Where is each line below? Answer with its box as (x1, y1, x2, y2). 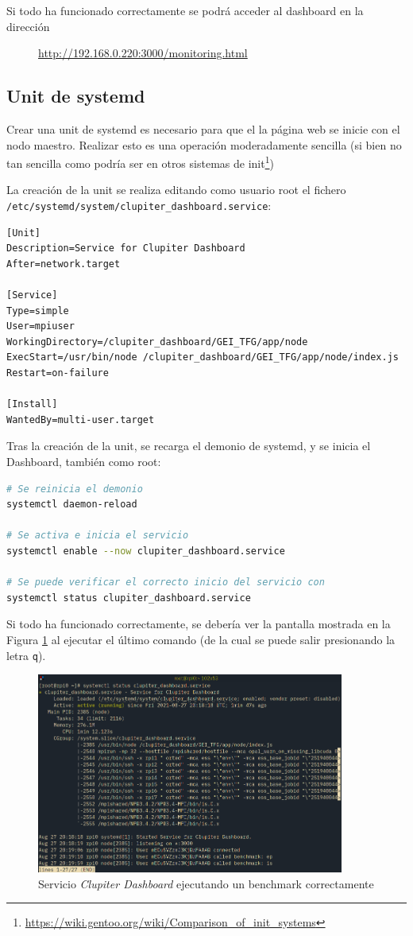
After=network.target (6, 258, 121, 270)
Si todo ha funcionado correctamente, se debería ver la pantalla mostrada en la (6, 616, 391, 632)
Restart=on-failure (6, 367, 109, 379)
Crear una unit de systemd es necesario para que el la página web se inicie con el (6, 120, 400, 137)
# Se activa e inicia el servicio (6, 530, 189, 542)
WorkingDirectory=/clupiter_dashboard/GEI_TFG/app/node (6, 336, 308, 348)
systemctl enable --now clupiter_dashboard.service (6, 545, 285, 557)
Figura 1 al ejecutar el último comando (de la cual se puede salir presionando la (6, 631, 396, 647)
